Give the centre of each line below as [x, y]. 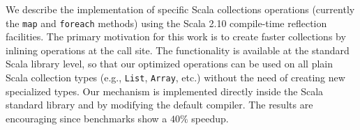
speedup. [210, 118]
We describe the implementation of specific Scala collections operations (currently [180, 9]
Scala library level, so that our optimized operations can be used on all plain [170, 64]
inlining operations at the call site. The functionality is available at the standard [178, 50]
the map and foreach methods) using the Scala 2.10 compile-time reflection [166, 23]
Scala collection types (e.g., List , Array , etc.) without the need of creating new [175, 78]
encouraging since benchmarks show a [87, 118]
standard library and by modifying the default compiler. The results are [159, 105]
